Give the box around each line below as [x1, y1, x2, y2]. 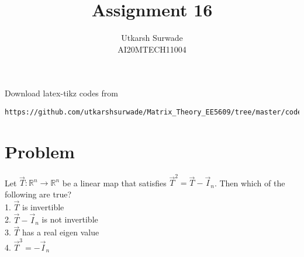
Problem [5, 139, 75, 163]
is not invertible [42, 213, 98, 225]
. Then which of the [214, 176, 285, 189]
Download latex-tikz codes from [5, 87, 118, 99]
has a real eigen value [22, 226, 99, 238]
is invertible [22, 200, 64, 213]
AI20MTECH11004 [118, 43, 186, 55]
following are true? [5, 188, 72, 200]
